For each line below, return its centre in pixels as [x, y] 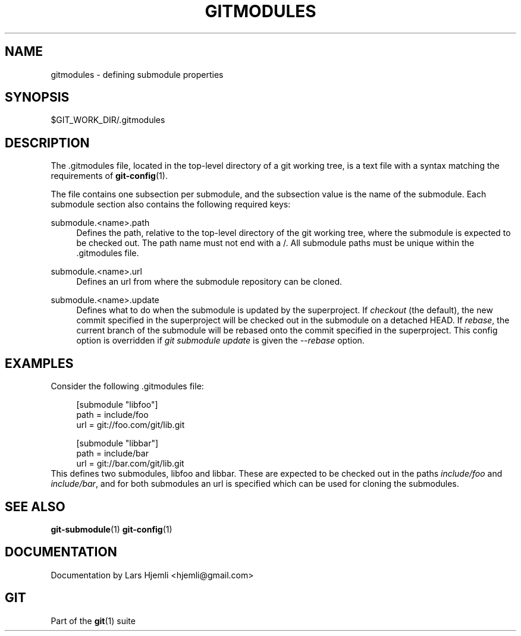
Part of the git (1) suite [93, 621]
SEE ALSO [35, 506]
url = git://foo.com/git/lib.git [131, 425]
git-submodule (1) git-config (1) [112, 529]
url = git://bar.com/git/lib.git [130, 464]
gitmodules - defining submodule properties [137, 74]
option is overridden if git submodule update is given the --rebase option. [220, 341]
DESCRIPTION [47, 143]
